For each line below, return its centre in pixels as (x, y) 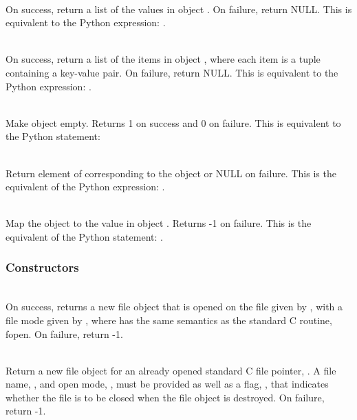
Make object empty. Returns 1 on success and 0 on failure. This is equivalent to (173, 122)
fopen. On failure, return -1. (64, 333)
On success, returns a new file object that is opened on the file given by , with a (174, 307)
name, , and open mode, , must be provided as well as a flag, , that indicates (167, 384)
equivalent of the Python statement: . (84, 236)
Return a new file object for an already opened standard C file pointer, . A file (171, 370)
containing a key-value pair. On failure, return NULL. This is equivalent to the (172, 72)
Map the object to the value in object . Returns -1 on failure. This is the (159, 223)
